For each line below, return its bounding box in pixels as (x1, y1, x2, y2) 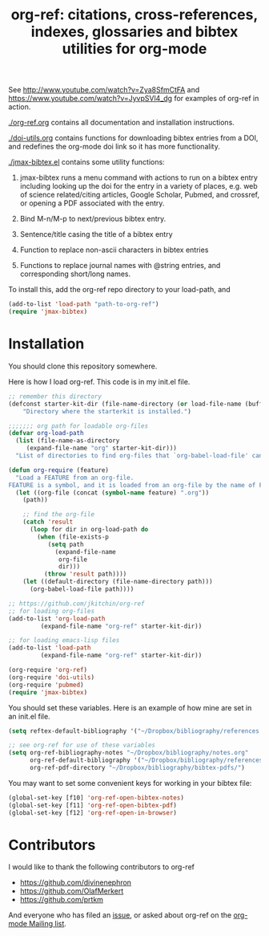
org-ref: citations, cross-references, (10, 6, 259, 24)
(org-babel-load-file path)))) (29, 585, 134, 593)
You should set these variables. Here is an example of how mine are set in (8, 702, 252, 712)
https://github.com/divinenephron (19, 877, 132, 888)
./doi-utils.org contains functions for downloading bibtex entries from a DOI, (8, 133, 259, 143)
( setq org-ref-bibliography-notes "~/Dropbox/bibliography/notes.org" (8, 749, 249, 757)
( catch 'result (22, 518, 74, 527)
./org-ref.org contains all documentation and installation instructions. (8, 118, 235, 128)
